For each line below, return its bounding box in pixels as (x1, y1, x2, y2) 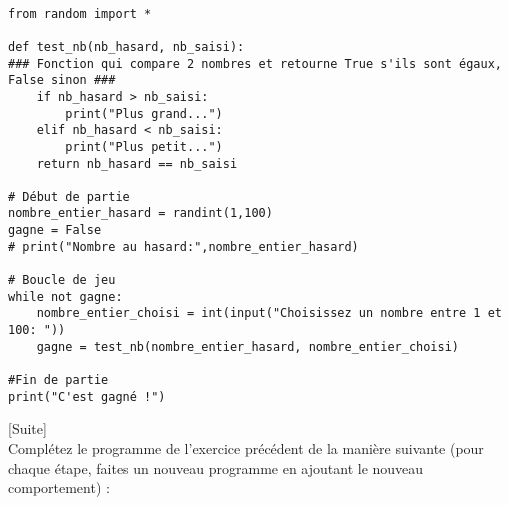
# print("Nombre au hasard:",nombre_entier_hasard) (8, 239, 359, 254)
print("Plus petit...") (65, 139, 223, 154)
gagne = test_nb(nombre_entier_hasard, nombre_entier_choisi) (36, 339, 460, 354)
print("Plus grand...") (65, 106, 223, 121)
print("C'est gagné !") (8, 389, 166, 404)
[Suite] (8, 418, 47, 439)
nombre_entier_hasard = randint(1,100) (8, 206, 273, 221)
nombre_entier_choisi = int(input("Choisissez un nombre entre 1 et (36, 306, 502, 321)
